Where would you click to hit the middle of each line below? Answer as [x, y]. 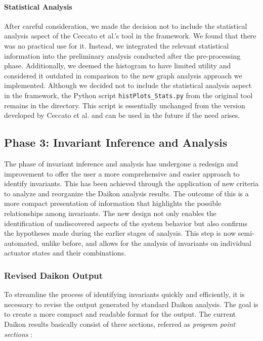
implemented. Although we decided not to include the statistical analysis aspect [128, 85]
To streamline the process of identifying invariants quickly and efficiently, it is [124, 294]
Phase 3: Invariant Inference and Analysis [116, 142]
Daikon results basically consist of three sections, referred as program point [120, 324]
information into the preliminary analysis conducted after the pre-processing [122, 55]
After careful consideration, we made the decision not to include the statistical [126, 26]
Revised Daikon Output [54, 275]
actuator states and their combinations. [65, 253]
